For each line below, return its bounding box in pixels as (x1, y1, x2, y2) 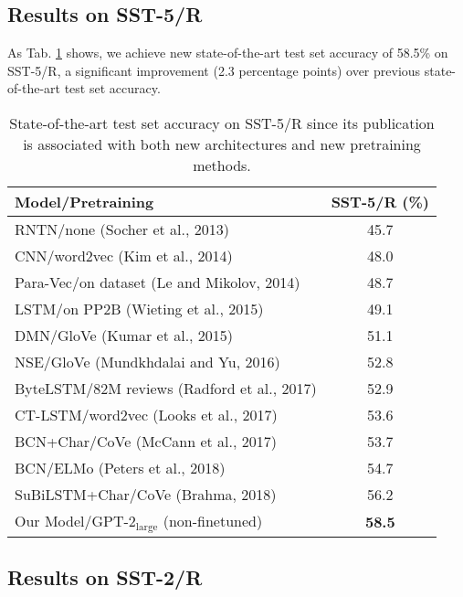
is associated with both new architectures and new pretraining (23, 133, 421, 155)
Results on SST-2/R (7, 563, 203, 592)
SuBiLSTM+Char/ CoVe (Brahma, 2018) (15, 483, 277, 505)
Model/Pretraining (15, 190, 154, 212)
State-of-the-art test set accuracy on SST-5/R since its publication (9, 112, 435, 133)
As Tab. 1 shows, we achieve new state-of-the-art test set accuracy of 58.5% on (7, 43, 448, 62)
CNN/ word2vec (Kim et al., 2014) (15, 244, 233, 266)
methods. (193, 154, 251, 176)
